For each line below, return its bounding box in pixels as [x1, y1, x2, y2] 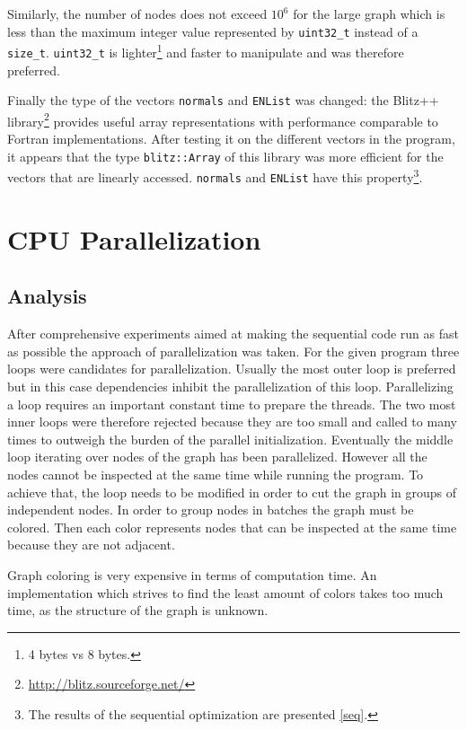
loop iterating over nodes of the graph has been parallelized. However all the [7, 447, 427, 466]
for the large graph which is [293, 4, 445, 22]
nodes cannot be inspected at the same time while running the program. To [7, 464, 424, 483]
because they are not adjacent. [7, 535, 175, 554]
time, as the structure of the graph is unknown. [7, 601, 269, 620]
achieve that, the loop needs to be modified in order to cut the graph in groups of [7, 482, 457, 501]
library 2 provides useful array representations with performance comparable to [7, 109, 438, 130]
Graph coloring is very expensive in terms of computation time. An [7, 565, 377, 584]
